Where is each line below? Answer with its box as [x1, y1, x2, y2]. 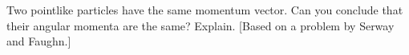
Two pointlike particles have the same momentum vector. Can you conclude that [6, 2, 403, 18]
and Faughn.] [6, 33, 71, 49]
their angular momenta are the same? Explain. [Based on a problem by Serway [6, 17, 395, 33]
